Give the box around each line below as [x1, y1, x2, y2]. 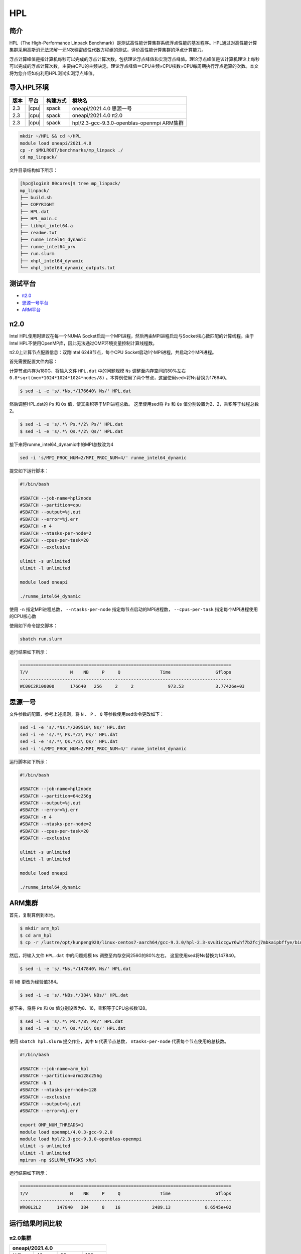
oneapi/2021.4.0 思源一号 [72, 105, 132, 112]
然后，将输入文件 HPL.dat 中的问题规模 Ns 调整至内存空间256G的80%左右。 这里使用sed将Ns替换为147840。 [9, 953, 238, 959]
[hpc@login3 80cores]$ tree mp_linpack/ [20, 181, 120, 187]
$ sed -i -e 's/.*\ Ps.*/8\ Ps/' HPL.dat [20, 1018, 123, 1024]
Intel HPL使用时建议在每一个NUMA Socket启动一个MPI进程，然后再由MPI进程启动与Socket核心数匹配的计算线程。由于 [9, 333, 254, 339]
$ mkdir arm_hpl [20, 925, 60, 931]
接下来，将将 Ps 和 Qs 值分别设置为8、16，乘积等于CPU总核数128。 [9, 1005, 150, 1011]
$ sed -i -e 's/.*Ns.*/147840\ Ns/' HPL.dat [20, 966, 131, 972]
